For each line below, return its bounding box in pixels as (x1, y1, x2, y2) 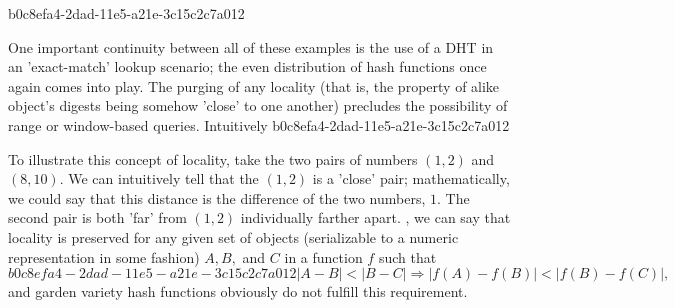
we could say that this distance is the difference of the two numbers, (8, 187, 426, 208)
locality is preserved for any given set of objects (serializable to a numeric (8, 226, 459, 247)
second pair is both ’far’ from (8, 207, 187, 228)
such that (378, 246, 437, 267)
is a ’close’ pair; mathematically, (312, 168, 510, 189)
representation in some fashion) (8, 246, 200, 267)
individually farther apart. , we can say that (240, 207, 511, 228)
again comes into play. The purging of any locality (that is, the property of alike (8, 75, 500, 96)
